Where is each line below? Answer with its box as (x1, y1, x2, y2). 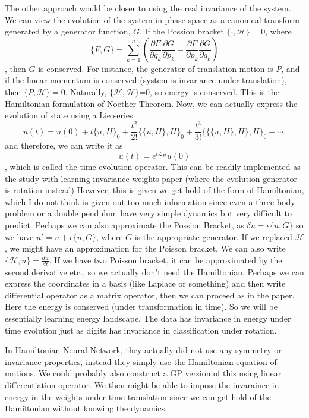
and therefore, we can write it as (5, 139, 123, 152)
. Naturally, (65, 85, 107, 98)
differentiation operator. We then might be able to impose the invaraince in (5, 378, 279, 391)
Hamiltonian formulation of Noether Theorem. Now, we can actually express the (5, 97, 298, 109)
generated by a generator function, (5, 25, 131, 37)
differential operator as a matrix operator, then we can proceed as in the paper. (5, 288, 295, 301)
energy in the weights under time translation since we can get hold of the (5, 390, 271, 403)
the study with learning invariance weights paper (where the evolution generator (5, 172, 297, 184)
